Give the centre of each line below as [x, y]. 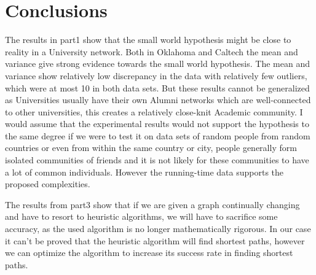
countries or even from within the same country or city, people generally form [151, 148]
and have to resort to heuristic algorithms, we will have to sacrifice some [141, 216]
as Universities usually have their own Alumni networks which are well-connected [158, 100]
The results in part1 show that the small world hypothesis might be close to [148, 40]
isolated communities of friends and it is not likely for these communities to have [157, 160]
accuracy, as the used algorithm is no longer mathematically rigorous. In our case [158, 229]
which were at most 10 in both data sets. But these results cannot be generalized [157, 87]
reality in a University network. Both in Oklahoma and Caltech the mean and [152, 51]
